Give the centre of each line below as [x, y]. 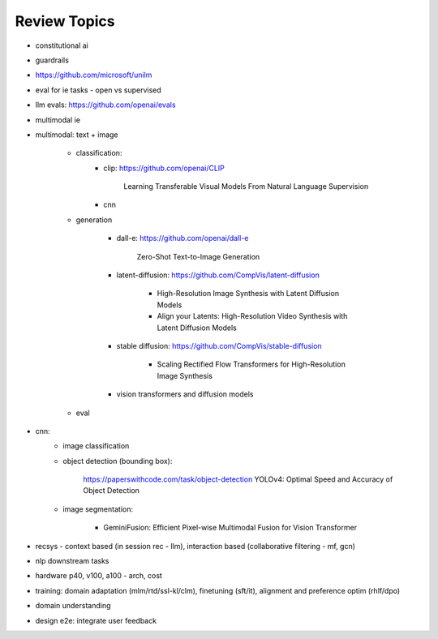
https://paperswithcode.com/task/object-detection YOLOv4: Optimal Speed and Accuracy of [238, 479]
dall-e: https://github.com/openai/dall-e [182, 238]
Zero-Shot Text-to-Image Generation [198, 256]
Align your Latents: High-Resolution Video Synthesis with [252, 316]
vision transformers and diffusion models [185, 394]
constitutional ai [62, 45]
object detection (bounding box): [118, 461]
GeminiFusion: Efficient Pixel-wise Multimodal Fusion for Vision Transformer [230, 528]
